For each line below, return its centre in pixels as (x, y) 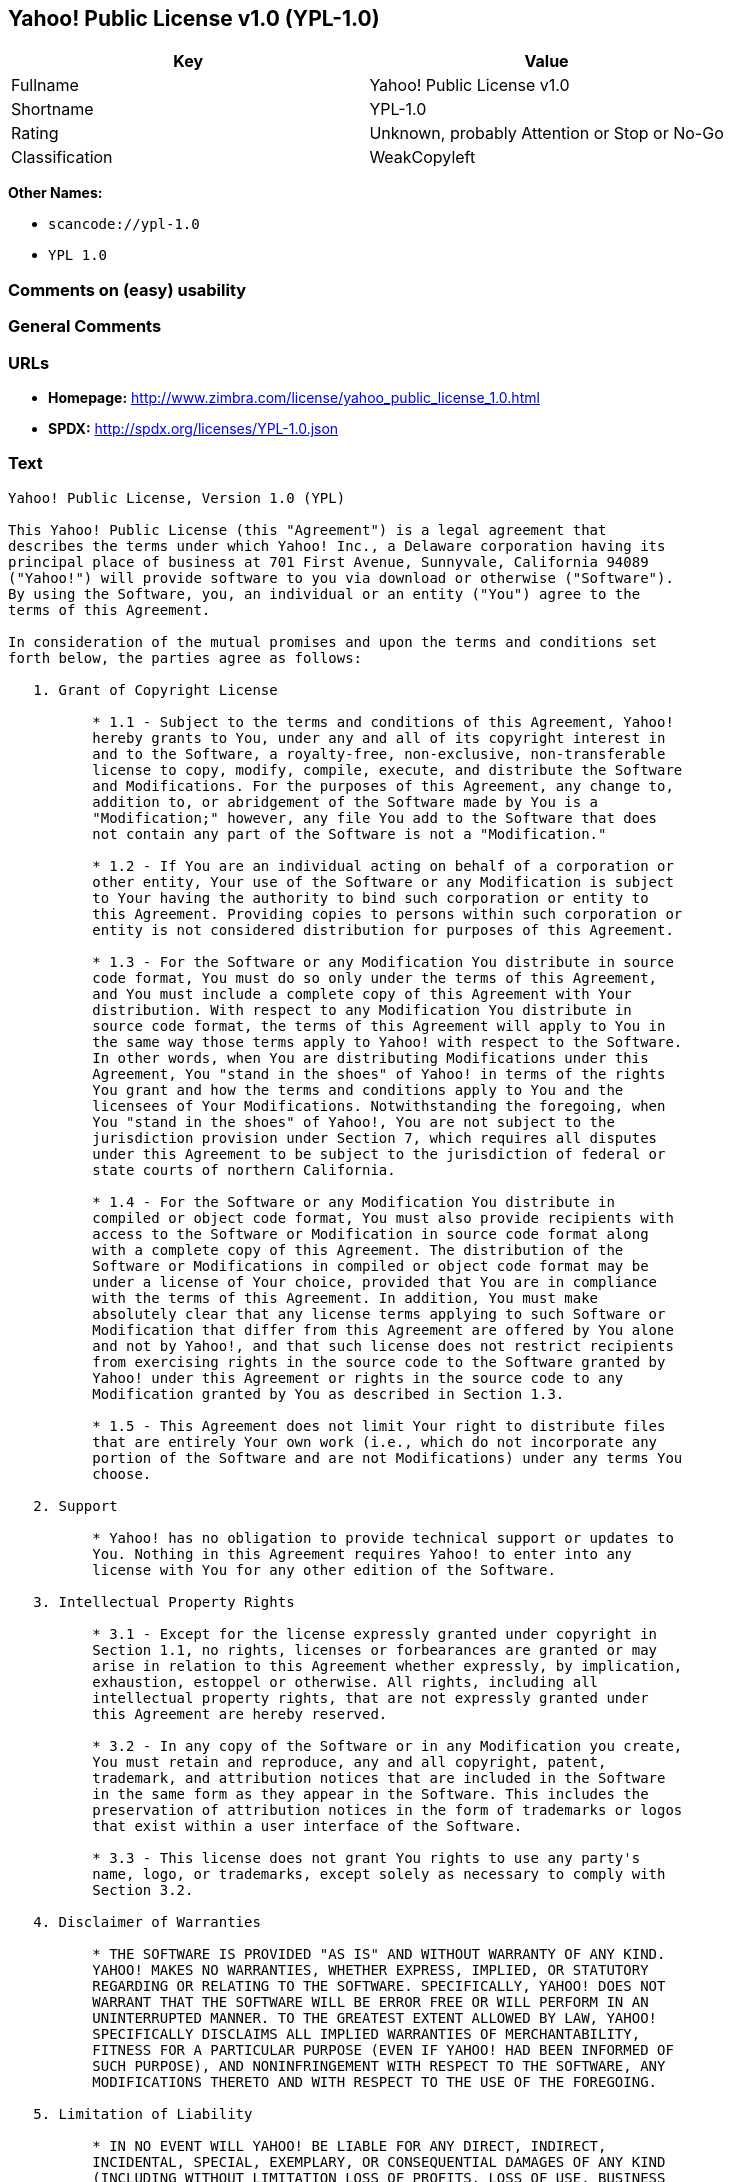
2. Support (75, 1505)
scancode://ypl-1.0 (124, 224)
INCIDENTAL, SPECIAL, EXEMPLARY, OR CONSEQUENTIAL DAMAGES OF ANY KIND (379, 2161)
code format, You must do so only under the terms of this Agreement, (375, 977)
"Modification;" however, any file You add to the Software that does (375, 817)
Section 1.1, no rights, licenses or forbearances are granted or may (375, 1649)
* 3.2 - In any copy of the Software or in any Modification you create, (387, 1745)
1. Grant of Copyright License (155, 689)
